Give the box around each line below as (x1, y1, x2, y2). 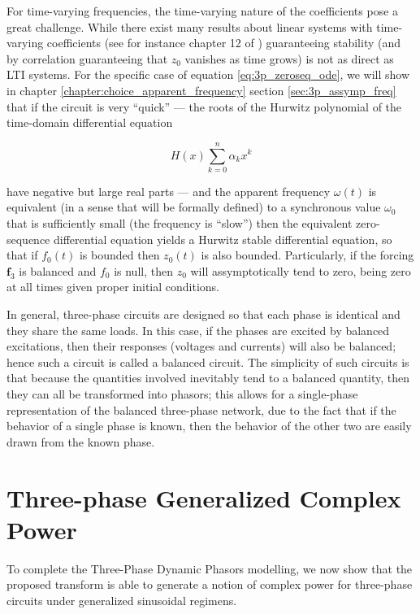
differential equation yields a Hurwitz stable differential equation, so (54, 230, 392, 247)
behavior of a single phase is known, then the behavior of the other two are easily (6, 417, 412, 434)
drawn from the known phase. (6, 433, 155, 450)
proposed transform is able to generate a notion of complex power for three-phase (6, 576, 413, 593)
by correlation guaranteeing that (6, 50, 168, 67)
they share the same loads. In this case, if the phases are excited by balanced (6, 321, 390, 338)
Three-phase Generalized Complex (6, 481, 401, 514)
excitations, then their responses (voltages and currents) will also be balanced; (6, 337, 396, 355)
